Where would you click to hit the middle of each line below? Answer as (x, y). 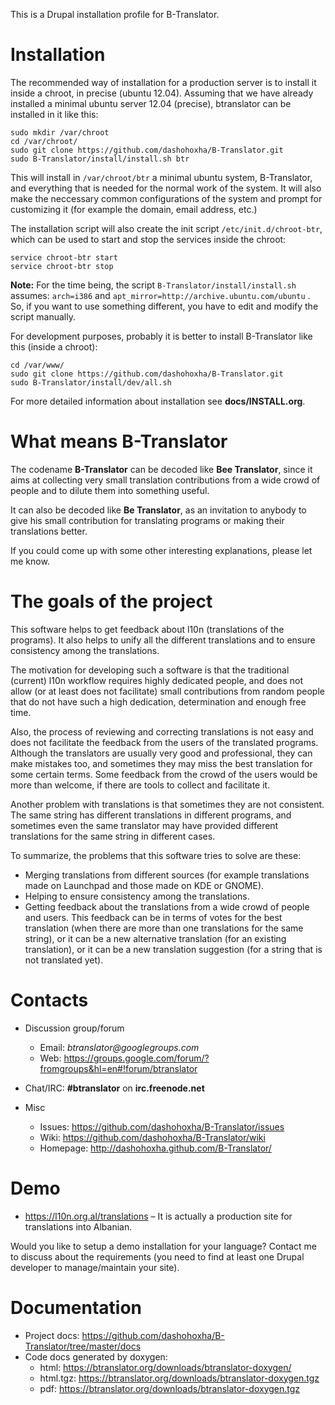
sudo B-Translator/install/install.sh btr (100, 159)
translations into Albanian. (78, 1226)
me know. (30, 561)
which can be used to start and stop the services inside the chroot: (148, 239)
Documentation (76, 1307)
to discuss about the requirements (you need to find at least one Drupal (157, 1256)
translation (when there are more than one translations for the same (164, 928)
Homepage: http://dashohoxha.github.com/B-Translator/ (155, 1148)
